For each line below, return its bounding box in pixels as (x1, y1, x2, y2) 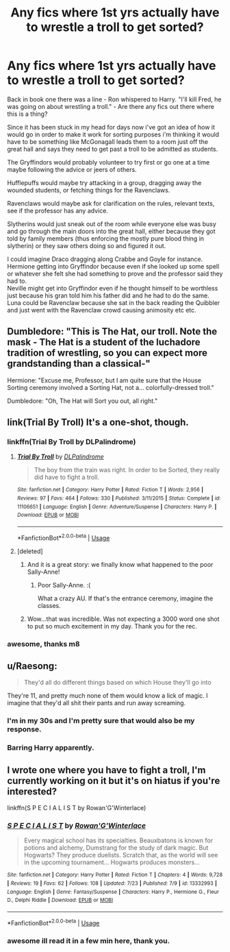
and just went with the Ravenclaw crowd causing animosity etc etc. (7, 306, 196, 314)
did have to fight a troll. (34, 473, 100, 481)
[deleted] (16, 547, 43, 555)
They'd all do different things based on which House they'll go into (23, 679, 212, 687)
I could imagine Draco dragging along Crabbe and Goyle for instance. (7, 255, 203, 263)
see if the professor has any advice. (7, 206, 108, 215)
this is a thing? (7, 110, 48, 118)
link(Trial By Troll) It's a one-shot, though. (7, 417, 190, 428)
